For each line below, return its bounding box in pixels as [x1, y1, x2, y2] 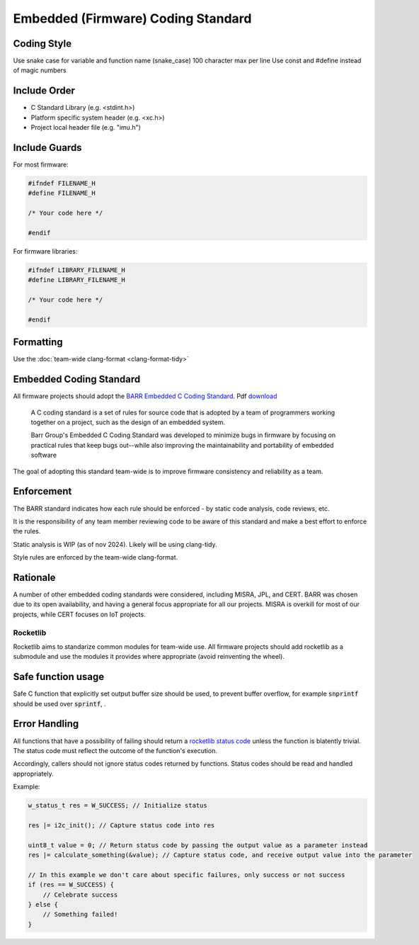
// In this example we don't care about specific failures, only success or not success [28, 871, 346, 878]
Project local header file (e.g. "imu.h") [30, 123, 142, 132]
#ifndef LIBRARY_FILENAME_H [28, 266, 125, 274]
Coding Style [13, 38, 72, 50]
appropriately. [13, 769, 54, 778]
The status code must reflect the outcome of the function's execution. [13, 746, 217, 754]
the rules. [13, 527, 41, 536]
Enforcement [13, 485, 72, 497]
